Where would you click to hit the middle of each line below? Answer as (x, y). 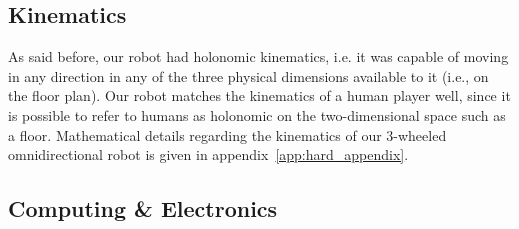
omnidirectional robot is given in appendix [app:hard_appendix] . (208, 154)
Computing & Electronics (143, 208)
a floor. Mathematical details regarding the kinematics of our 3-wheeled (227, 134)
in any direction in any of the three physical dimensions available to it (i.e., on (248, 75)
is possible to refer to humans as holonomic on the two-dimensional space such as (257, 114)
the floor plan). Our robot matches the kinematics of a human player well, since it (259, 95)
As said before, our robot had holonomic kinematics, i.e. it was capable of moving (258, 56)
